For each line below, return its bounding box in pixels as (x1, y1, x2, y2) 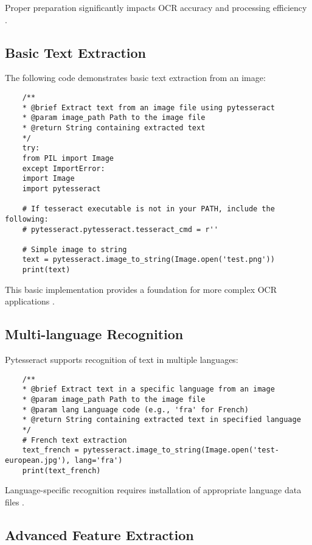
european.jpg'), (5, 456, 71, 465)
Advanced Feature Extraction (5, 525, 194, 544)
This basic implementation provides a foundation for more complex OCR (5, 283, 277, 295)
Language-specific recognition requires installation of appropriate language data (5, 483, 302, 496)
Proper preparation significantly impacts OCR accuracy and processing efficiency (5, 1, 307, 13)
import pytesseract (22, 184, 101, 193)
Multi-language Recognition (5, 325, 184, 343)
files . (5, 495, 24, 508)
